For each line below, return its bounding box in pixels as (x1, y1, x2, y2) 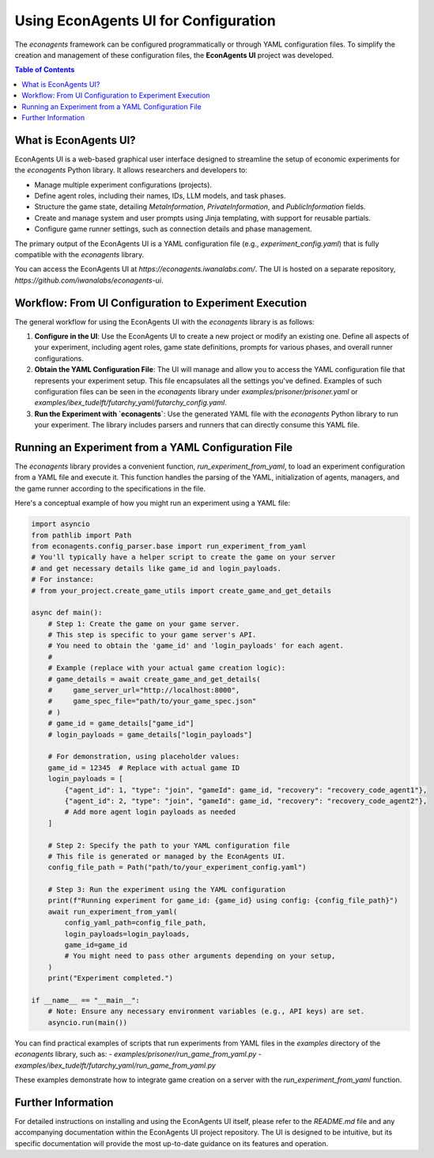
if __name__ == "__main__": (31, 996, 140, 1004)
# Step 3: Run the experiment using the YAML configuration (47, 885, 286, 894)
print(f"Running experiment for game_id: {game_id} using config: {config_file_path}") (47, 896, 398, 906)
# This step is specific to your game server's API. (47, 630, 257, 640)
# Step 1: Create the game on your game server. (47, 619, 240, 628)
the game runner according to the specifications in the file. (14, 484, 206, 493)
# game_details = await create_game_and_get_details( (47, 674, 261, 684)
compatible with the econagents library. (14, 249, 145, 259)
